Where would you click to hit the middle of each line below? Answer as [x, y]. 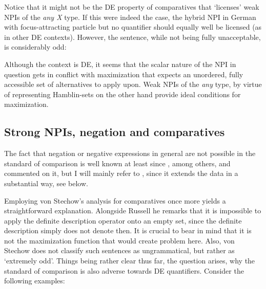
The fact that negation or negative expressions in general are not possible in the [130, 153]
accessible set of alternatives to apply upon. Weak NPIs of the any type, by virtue [133, 84]
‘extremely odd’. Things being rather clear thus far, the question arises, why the [130, 261]
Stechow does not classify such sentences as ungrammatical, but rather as [119, 250]
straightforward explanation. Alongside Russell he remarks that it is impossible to [133, 210]
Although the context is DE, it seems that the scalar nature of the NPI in [120, 64]
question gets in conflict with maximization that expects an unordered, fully [124, 74]
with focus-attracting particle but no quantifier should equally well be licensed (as [133, 27]
